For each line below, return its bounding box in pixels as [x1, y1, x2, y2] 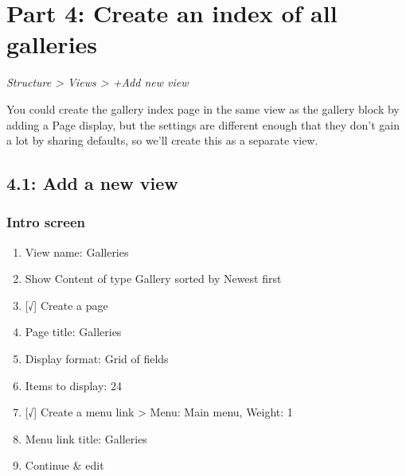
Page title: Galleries [25, 323, 122, 340]
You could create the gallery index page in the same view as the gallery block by [6, 100, 400, 117]
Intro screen [6, 212, 86, 232]
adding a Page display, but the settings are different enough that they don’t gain [6, 116, 400, 133]
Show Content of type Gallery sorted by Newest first [25, 270, 282, 287]
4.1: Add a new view [6, 171, 178, 195]
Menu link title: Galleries [25, 430, 147, 447]
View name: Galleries [25, 243, 129, 260]
